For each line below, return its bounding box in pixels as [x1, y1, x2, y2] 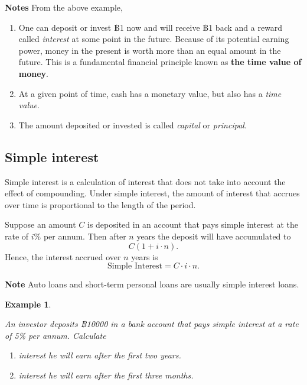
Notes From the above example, [5, 1, 123, 13]
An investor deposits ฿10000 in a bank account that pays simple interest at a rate [5, 318, 299, 330]
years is [131, 250, 158, 263]
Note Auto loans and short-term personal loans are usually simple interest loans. [5, 278, 299, 290]
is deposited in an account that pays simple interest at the [87, 218, 299, 231]
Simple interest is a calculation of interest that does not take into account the [5, 175, 286, 187]
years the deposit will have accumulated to [136, 229, 291, 242]
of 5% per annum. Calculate [5, 329, 106, 341]
